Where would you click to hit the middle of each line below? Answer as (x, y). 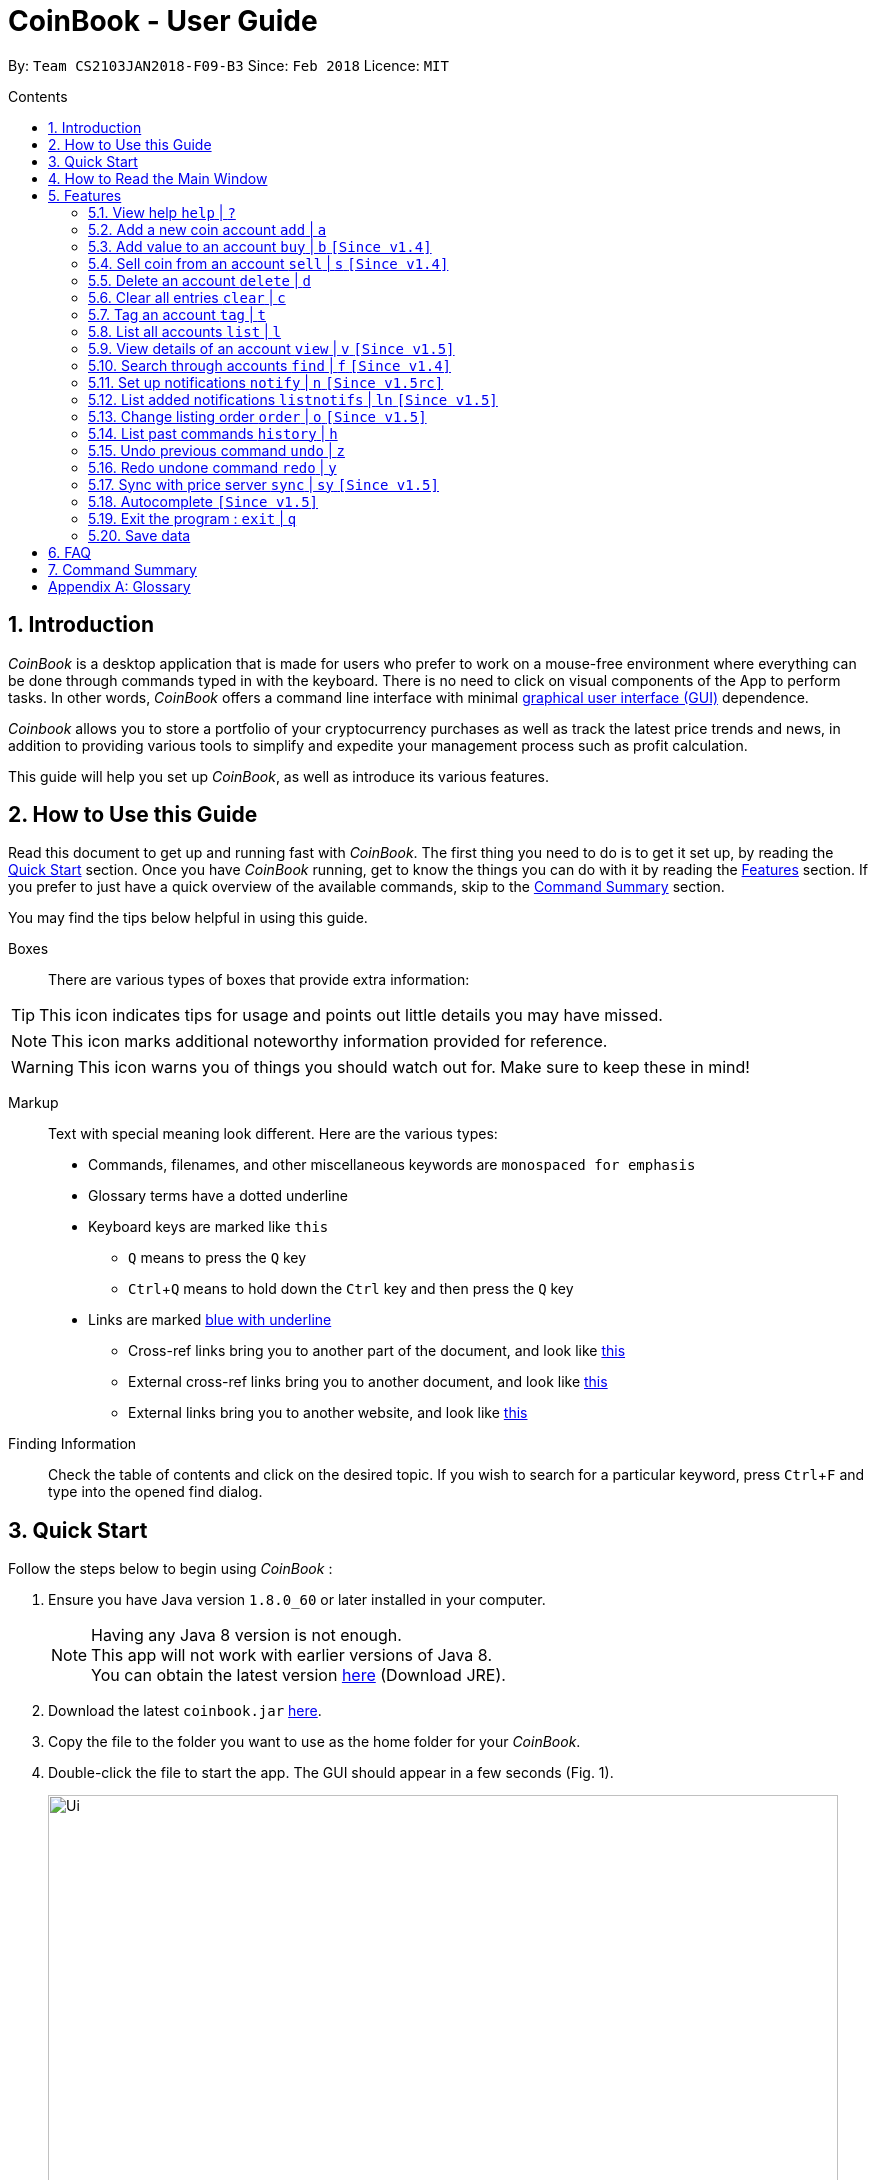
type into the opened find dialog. (155, 1492)
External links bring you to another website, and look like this (328, 1413)
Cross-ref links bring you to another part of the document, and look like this (377, 1351)
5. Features (85, 195)
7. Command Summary (122, 569)
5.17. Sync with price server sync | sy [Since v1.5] (263, 484)
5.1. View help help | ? (162, 212)
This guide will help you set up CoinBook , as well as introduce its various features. (278, 776)
